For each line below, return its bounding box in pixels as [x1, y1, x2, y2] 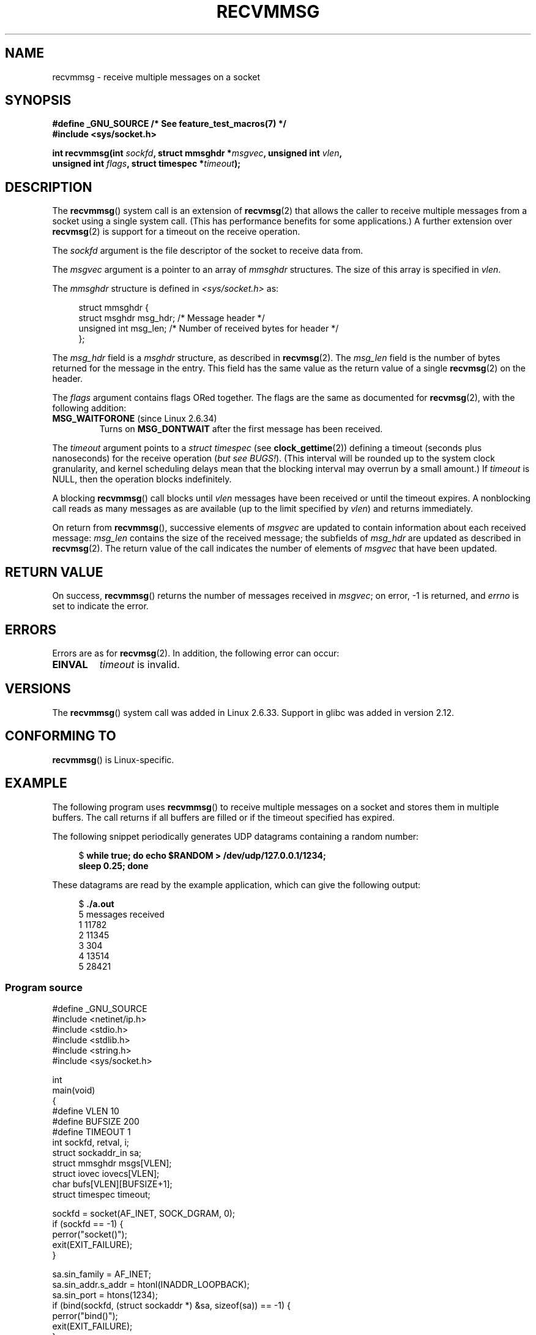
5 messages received [78, 908, 165, 919]
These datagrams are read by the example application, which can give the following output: [52, 879, 421, 890]
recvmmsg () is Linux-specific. [52, 754, 174, 765]
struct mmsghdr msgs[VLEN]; [52, 1158, 172, 1169]
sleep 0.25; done [78, 860, 149, 871]
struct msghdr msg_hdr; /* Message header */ [78, 313, 265, 324]
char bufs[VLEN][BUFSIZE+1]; [52, 1179, 173, 1190]
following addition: [52, 403, 127, 414]
